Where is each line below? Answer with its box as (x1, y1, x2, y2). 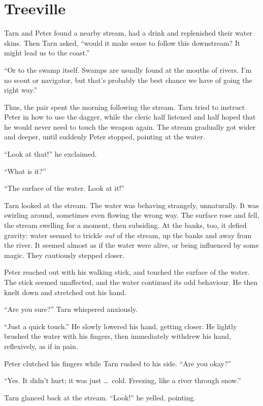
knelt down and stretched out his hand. (4, 286, 126, 297)
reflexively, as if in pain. (4, 340, 78, 351)
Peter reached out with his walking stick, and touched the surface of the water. (4, 267, 250, 277)
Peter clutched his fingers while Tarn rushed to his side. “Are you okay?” (4, 358, 232, 368)
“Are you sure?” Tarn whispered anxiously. (4, 304, 138, 314)
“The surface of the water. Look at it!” (4, 183, 125, 193)
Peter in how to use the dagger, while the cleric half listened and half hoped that (4, 111, 256, 122)
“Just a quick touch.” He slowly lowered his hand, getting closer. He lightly (4, 321, 237, 331)
